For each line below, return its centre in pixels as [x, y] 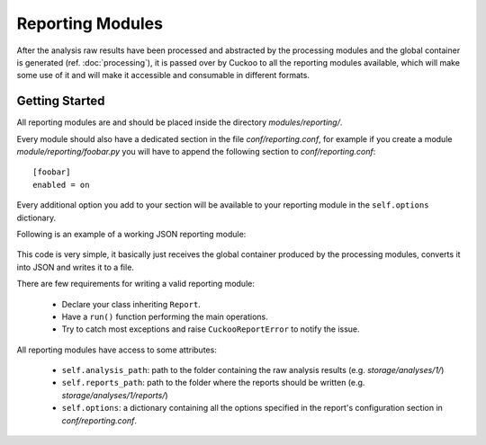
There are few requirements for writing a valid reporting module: [136, 284]
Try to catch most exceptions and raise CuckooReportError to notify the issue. [211, 329]
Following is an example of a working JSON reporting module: [131, 234]
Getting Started [61, 101]
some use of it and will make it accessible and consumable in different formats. [163, 76]
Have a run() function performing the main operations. [165, 316]
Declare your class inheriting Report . [131, 304]
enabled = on [61, 185]
